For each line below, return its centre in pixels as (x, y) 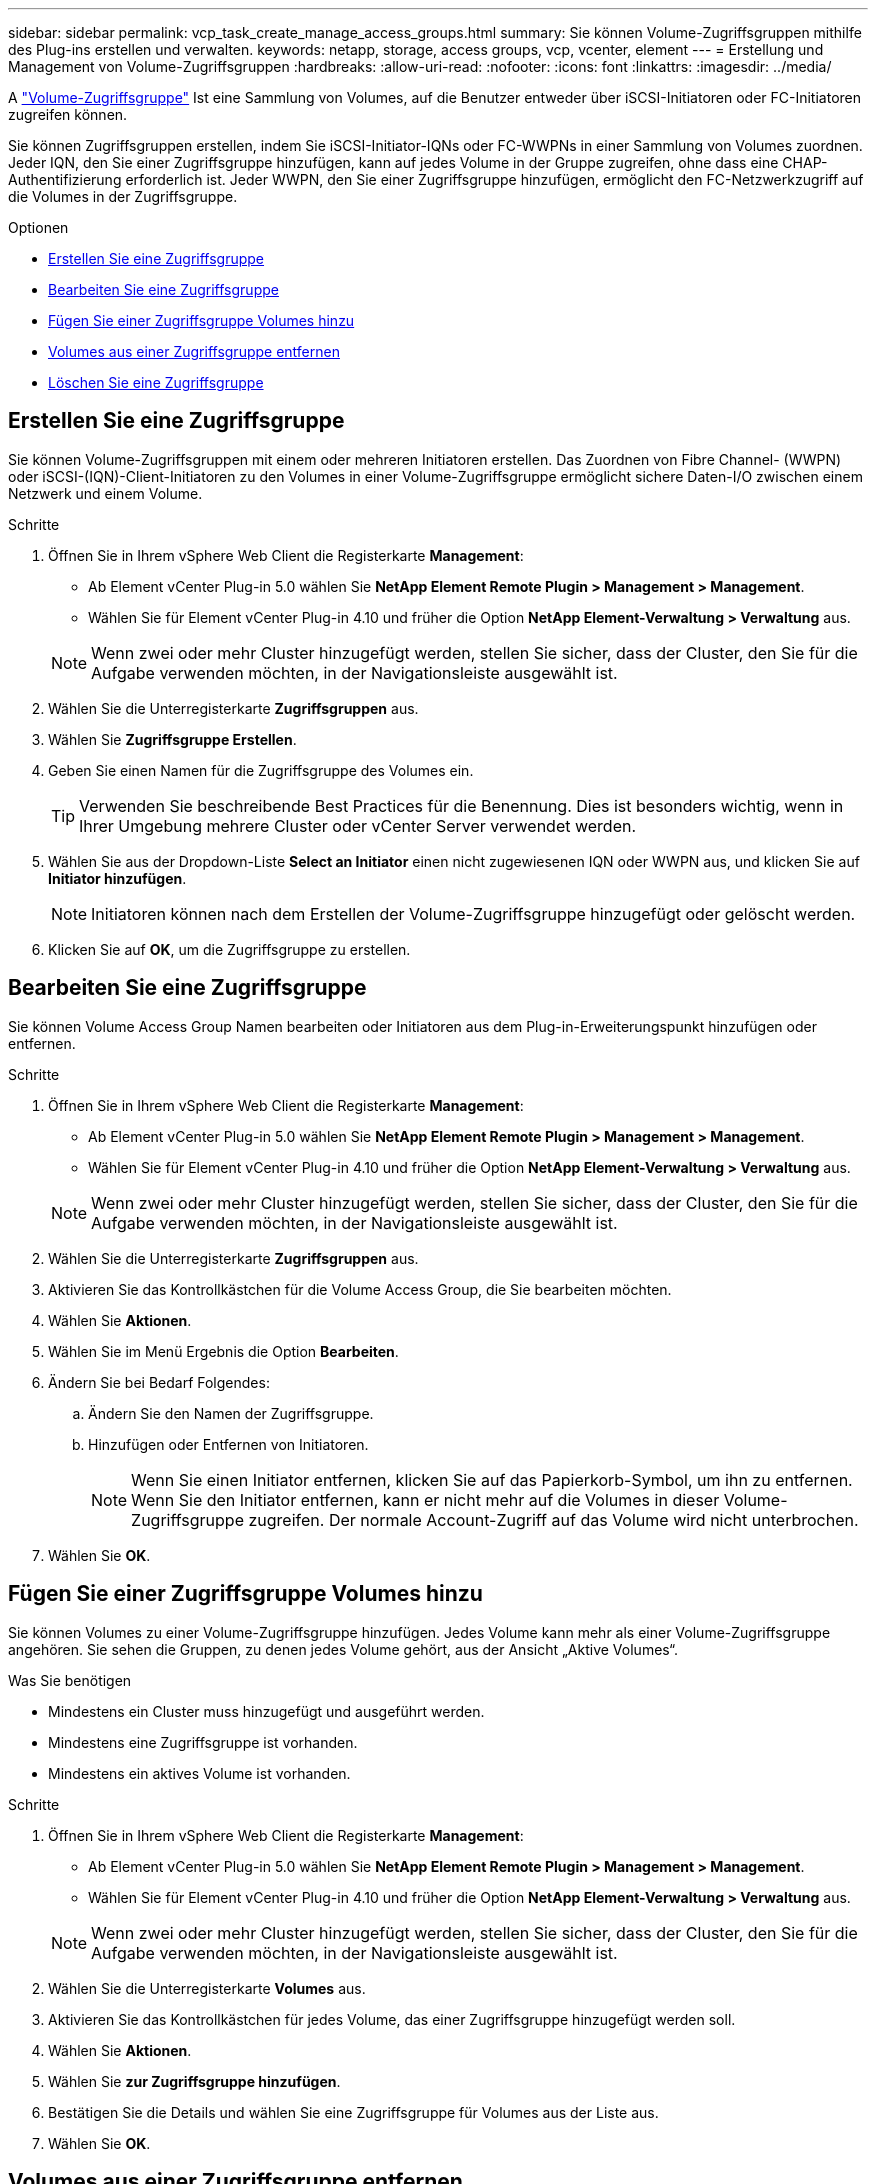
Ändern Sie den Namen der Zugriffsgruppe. (231, 1413)
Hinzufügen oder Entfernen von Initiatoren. (228, 1444)
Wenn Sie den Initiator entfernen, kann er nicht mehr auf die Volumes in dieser (425, 1499)
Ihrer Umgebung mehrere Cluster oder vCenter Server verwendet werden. (358, 825)
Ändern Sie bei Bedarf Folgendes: (159, 1382)
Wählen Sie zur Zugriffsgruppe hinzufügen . (194, 2081)
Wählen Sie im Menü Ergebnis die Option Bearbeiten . (223, 1351)
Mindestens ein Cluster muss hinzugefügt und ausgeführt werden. (266, 1711)
